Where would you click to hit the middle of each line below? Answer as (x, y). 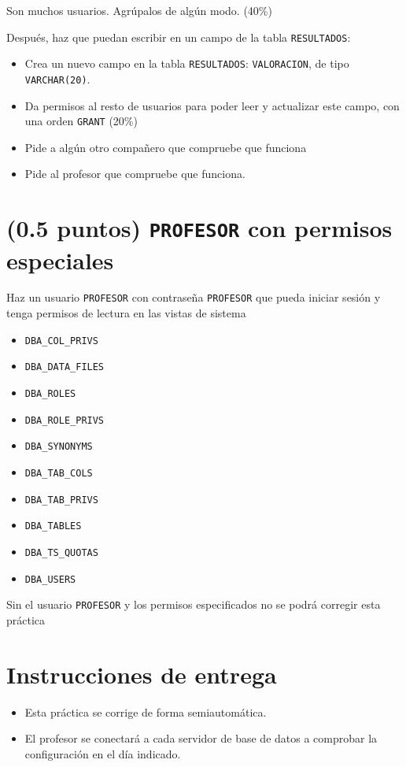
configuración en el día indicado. (103, 753)
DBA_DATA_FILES (65, 367)
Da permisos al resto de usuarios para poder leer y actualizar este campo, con (212, 105)
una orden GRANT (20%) (81, 121)
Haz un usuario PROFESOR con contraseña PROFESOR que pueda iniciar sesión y (194, 297)
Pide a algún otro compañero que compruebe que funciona (166, 147)
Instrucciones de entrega (142, 674)
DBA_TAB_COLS (59, 473)
